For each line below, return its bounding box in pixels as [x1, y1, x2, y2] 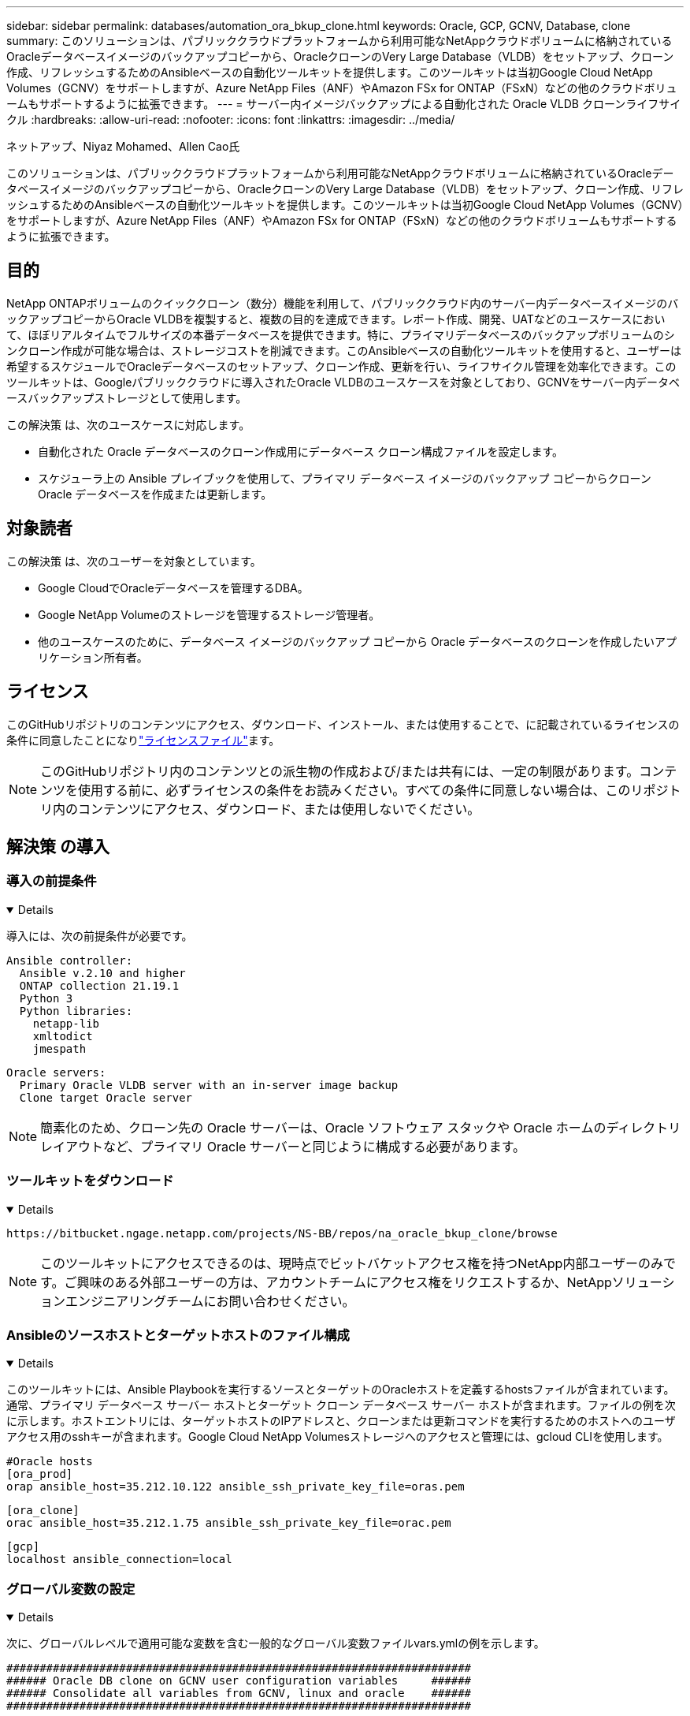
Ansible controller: [6, 953, 133, 967]
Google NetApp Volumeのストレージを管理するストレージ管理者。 [38, 607, 380, 621]
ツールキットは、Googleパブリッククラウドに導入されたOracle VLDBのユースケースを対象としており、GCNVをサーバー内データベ [6, 375, 680, 389]
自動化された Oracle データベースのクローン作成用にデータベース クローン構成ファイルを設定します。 [38, 444, 563, 458]
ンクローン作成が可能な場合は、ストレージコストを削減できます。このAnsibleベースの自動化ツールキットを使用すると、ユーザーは [6, 343, 681, 357]
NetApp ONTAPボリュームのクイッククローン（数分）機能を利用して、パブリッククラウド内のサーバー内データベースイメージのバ [6, 296, 679, 310]
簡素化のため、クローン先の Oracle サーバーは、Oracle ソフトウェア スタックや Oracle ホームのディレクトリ [40, 1119, 681, 1136]
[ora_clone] [6, 1504, 80, 1517]
